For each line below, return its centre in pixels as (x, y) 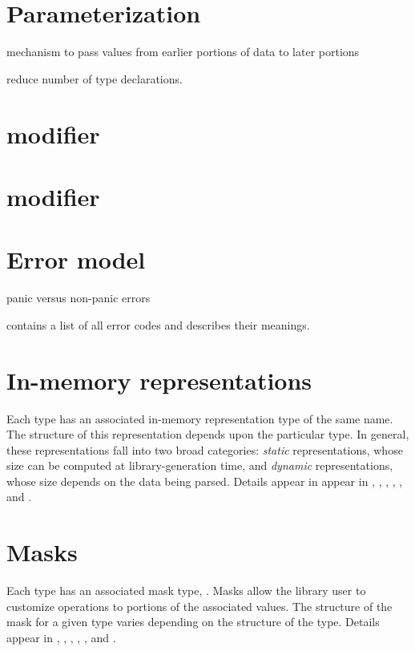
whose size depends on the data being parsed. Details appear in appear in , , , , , (205, 481)
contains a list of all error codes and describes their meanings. (158, 324)
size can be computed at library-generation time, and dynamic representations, (200, 465)
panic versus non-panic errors (79, 298)
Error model (76, 259)
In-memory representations (159, 380)
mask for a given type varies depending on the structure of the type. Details (193, 622)
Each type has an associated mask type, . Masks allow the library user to (186, 590)
